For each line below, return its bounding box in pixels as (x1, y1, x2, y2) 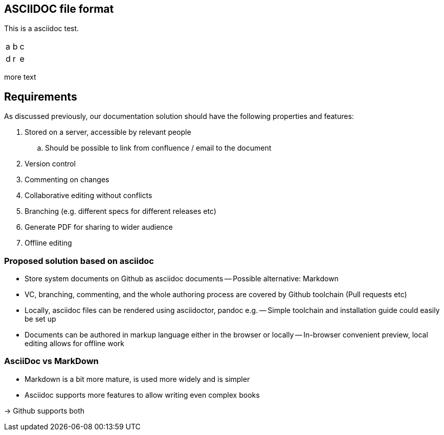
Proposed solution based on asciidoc (4, 255, 154, 266)
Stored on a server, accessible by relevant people (25, 128, 191, 137)
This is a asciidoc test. (4, 24, 79, 33)
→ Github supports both (4, 406, 85, 415)
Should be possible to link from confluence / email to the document (45, 143, 272, 153)
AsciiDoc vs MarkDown (4, 356, 99, 367)
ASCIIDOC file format (4, 3, 114, 15)
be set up (25, 315, 56, 324)
